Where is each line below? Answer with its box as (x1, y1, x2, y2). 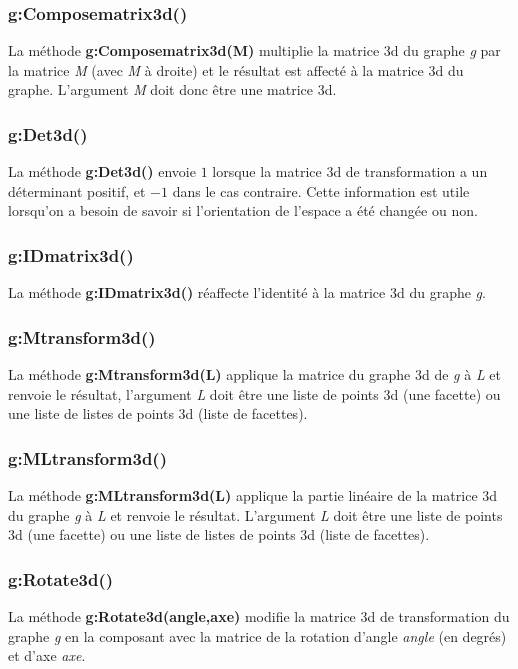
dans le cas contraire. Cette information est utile (172, 180, 470, 201)
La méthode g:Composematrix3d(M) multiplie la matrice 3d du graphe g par (8, 40, 501, 61)
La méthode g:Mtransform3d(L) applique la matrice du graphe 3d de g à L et (8, 364, 501, 385)
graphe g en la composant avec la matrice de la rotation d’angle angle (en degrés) (8, 625, 507, 646)
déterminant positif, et (8, 180, 146, 201)
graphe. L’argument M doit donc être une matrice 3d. (8, 79, 337, 100)
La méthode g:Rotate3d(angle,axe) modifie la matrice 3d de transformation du (8, 606, 510, 627)
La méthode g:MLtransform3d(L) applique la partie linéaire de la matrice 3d (8, 485, 498, 506)
